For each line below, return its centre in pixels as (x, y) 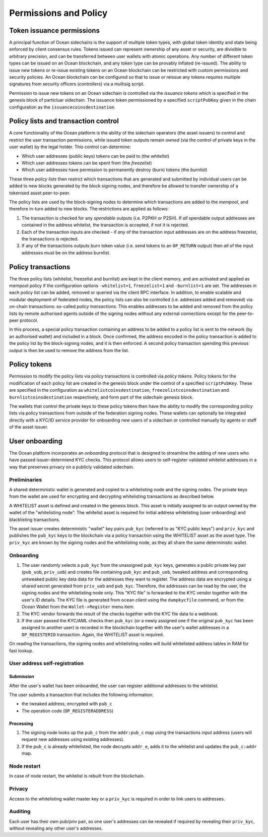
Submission (22, 676)
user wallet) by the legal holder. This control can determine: (70, 147)
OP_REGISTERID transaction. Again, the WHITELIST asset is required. (93, 634)
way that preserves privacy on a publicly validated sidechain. (71, 467)
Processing (21, 723)
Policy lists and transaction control (64, 121)
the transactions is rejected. (50, 239)
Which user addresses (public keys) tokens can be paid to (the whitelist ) (96, 156)
